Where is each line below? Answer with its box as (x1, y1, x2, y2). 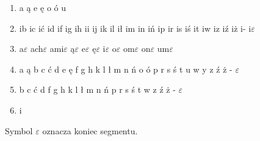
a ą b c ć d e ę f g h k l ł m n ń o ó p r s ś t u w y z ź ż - (19, 62, 233, 75)
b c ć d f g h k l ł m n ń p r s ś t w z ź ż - (19, 83, 176, 96)
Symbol (5, 124, 33, 137)
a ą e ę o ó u (19, 1, 66, 13)
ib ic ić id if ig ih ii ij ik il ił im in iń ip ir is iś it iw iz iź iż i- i (19, 21, 251, 34)
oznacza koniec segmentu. (42, 124, 138, 137)
